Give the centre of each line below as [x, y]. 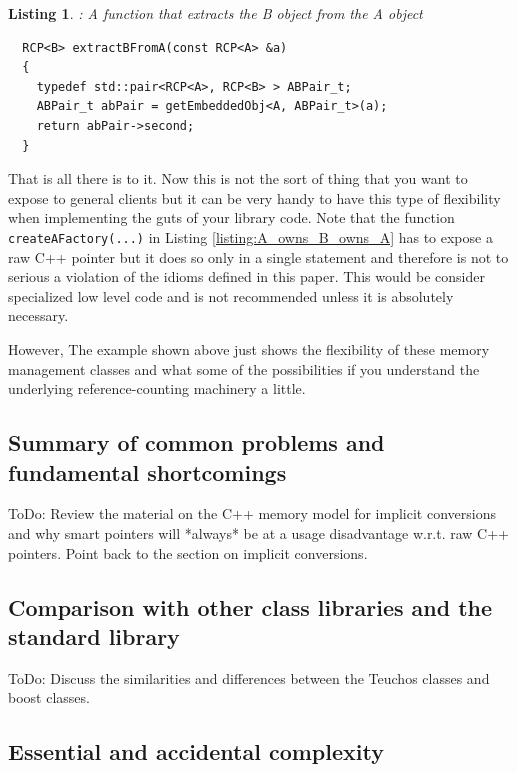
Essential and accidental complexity [196, 751]
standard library [94, 635]
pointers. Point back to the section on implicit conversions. [188, 552]
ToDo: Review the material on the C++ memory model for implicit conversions [252, 513]
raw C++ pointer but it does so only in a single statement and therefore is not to [258, 256]
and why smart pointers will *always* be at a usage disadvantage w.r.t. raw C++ [259, 532]
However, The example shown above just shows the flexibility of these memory [249, 348]
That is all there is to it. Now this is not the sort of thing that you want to [238, 178]
